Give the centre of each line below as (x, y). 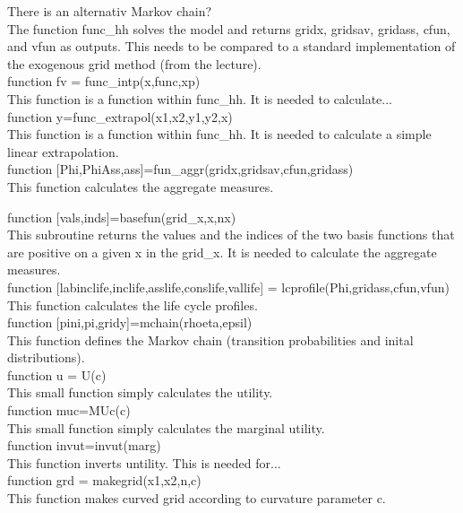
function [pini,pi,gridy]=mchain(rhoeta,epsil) (130, 322)
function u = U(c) (57, 374)
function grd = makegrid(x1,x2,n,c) (104, 480)
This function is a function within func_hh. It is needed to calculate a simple (219, 134)
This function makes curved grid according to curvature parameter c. (197, 498)
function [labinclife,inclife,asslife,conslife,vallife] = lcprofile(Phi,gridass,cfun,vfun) (228, 287)
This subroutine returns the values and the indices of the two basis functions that (231, 235)
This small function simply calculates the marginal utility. (166, 427)
